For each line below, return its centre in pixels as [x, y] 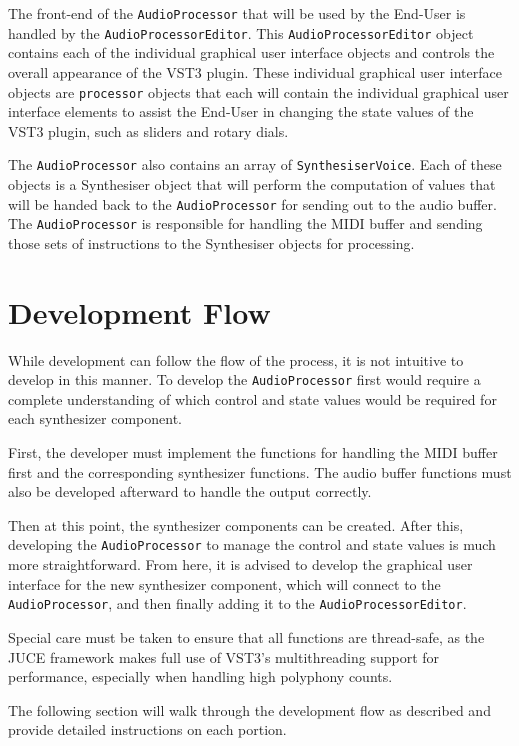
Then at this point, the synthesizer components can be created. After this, [236, 524]
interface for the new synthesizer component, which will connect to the [224, 583]
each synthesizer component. [95, 418]
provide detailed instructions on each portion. [147, 729]
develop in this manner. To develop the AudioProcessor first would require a [244, 379]
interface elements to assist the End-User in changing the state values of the [241, 111]
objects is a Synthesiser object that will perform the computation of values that [252, 184]
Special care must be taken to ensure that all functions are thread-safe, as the [246, 636]
